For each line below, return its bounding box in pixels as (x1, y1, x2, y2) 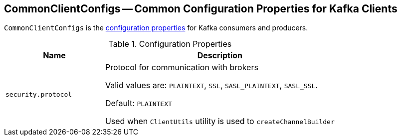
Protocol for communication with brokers (105, 62, 258, 73)
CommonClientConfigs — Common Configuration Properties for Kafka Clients (4, 2, 398, 15)
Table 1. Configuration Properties (108, 39, 232, 49)
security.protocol (5, 90, 72, 98)
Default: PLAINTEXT (105, 98, 172, 109)
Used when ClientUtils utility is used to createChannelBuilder (105, 116, 335, 127)
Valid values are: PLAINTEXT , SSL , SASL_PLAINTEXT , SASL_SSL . (105, 80, 318, 91)
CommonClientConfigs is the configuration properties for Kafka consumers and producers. (4, 23, 308, 32)
